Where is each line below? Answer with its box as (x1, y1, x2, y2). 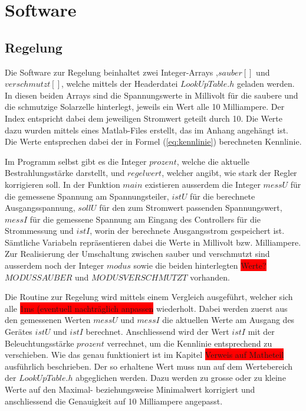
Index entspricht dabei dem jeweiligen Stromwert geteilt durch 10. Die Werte (5, 112, 283, 124)
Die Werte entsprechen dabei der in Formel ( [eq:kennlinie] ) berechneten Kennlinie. (5, 135, 302, 148)
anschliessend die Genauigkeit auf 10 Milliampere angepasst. (5, 394, 223, 407)
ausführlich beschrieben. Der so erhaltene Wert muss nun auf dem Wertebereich (5, 360, 293, 372)
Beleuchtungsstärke (5, 337, 74, 349)
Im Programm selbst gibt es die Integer (5, 155, 147, 167)
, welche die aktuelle (176, 155, 250, 167)
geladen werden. (236, 77, 295, 90)
